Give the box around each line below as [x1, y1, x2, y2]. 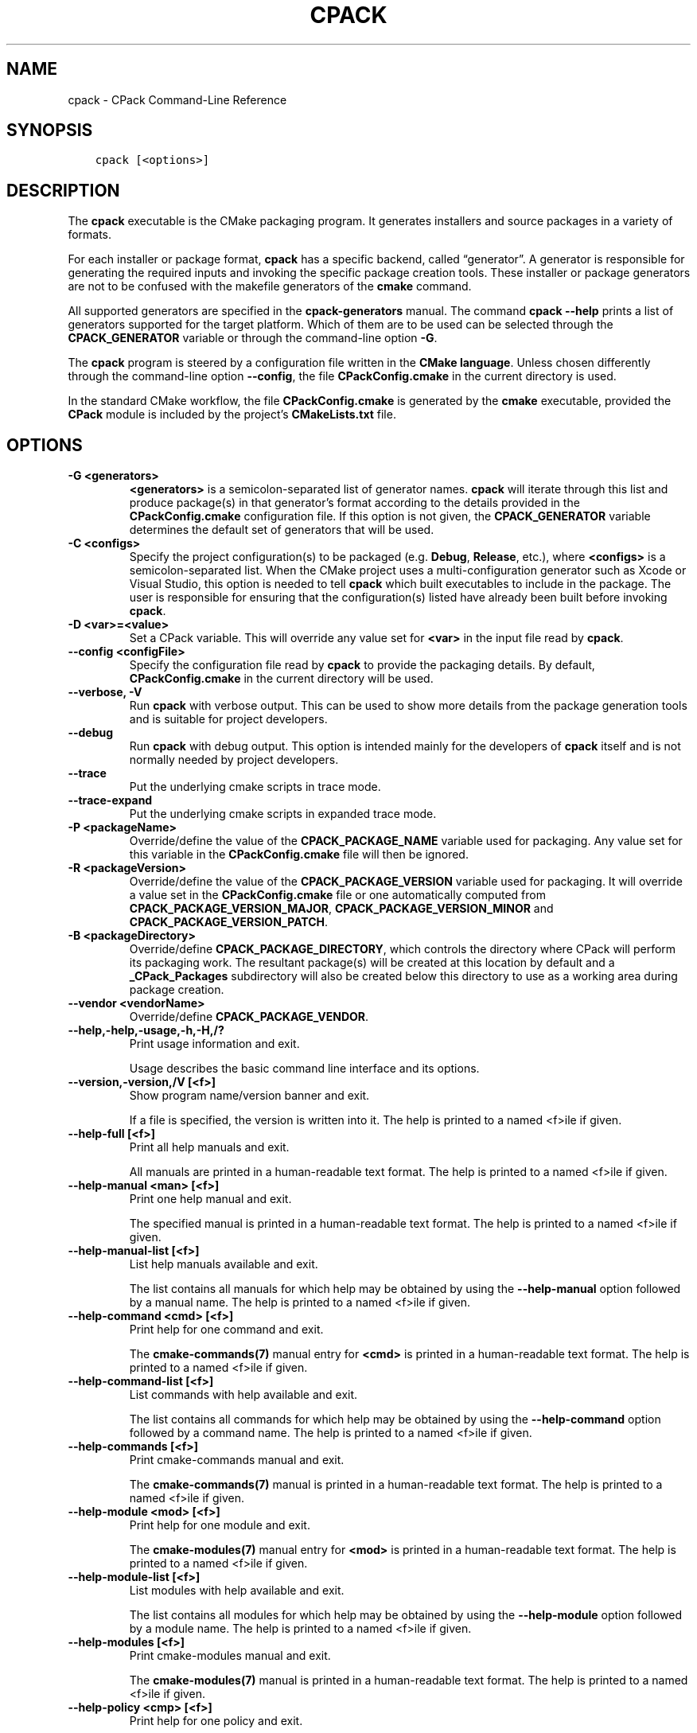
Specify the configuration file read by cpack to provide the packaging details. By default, [129, 658, 595, 672]
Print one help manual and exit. [129, 1192, 292, 1206]
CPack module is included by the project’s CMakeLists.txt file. [68, 407, 396, 422]
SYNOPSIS [6, 120, 93, 141]
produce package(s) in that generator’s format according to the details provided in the [129, 496, 580, 510]
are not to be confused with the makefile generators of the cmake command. [68, 279, 472, 294]
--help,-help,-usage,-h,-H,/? [68, 1023, 224, 1038]
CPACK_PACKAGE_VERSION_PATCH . [129, 915, 329, 929]
